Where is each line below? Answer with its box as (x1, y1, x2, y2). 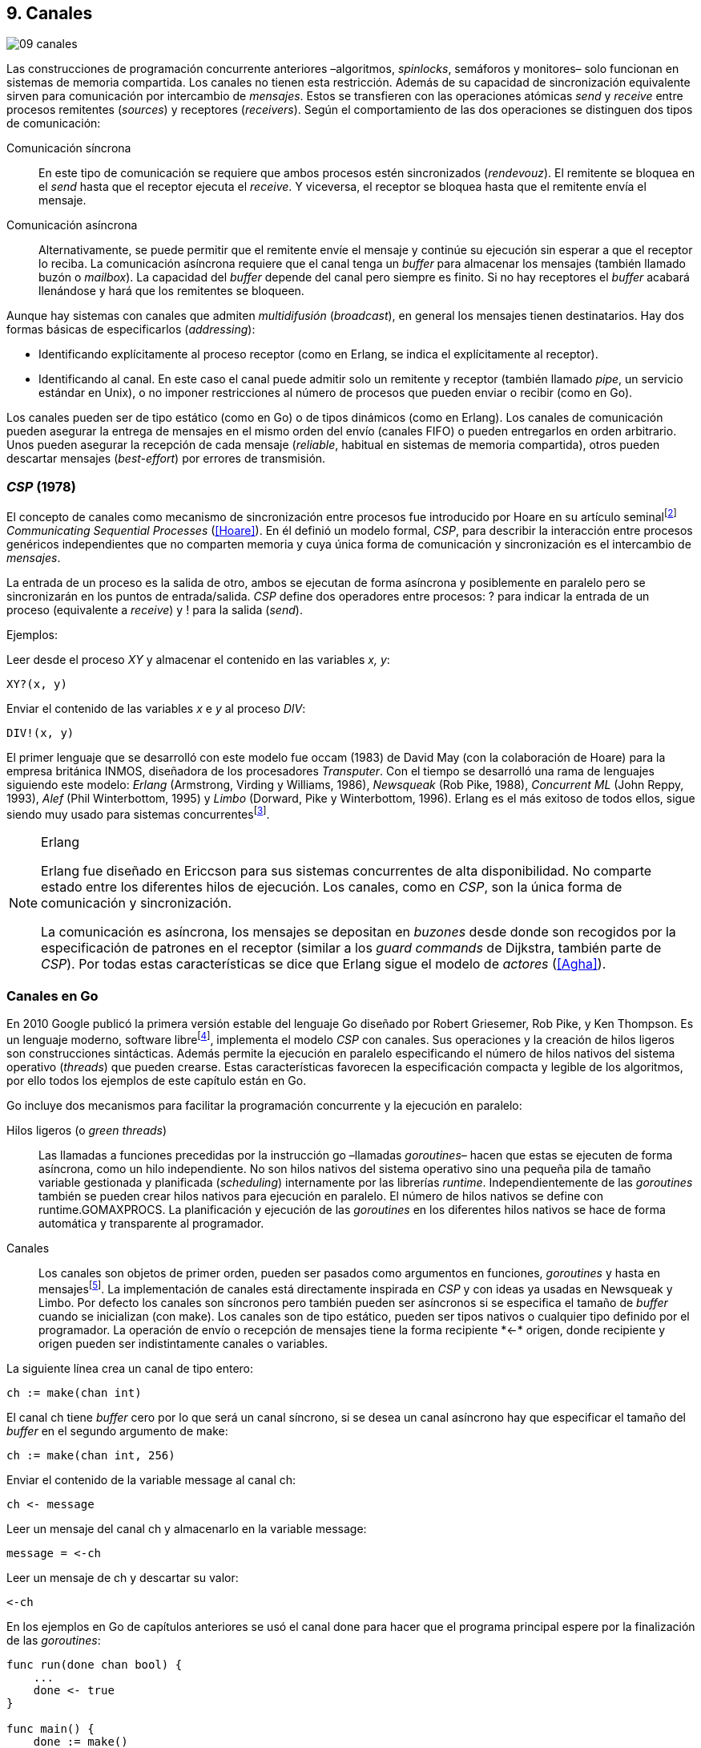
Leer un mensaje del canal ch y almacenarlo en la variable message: (6, 1521, 367, 1536)
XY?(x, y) (6, 677, 67, 690)
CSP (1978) (6, 478, 76, 495)
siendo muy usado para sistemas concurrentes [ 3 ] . (6, 804, 270, 821)
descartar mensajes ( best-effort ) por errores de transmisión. (6, 451, 326, 466)
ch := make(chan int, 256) (6, 1448, 175, 1462)
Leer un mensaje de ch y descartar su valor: (6, 1570, 239, 1584)
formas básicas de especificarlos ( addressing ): (6, 322, 256, 337)
